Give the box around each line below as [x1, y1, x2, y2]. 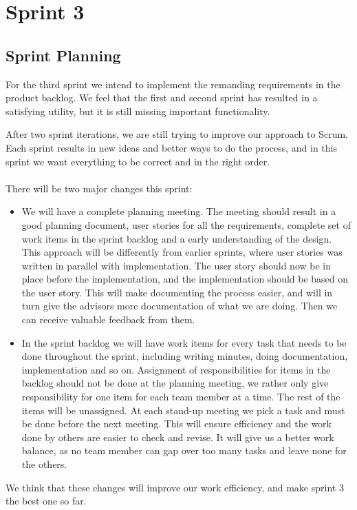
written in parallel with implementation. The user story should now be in [21, 258, 331, 272]
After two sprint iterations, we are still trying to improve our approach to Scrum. [6, 127, 348, 141]
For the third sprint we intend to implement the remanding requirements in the [6, 76, 340, 91]
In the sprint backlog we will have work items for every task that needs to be [21, 335, 347, 349]
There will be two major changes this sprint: [6, 181, 193, 195]
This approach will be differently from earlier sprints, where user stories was [21, 245, 343, 259]
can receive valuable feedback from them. [21, 312, 195, 327]
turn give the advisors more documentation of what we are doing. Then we [21, 298, 338, 313]
